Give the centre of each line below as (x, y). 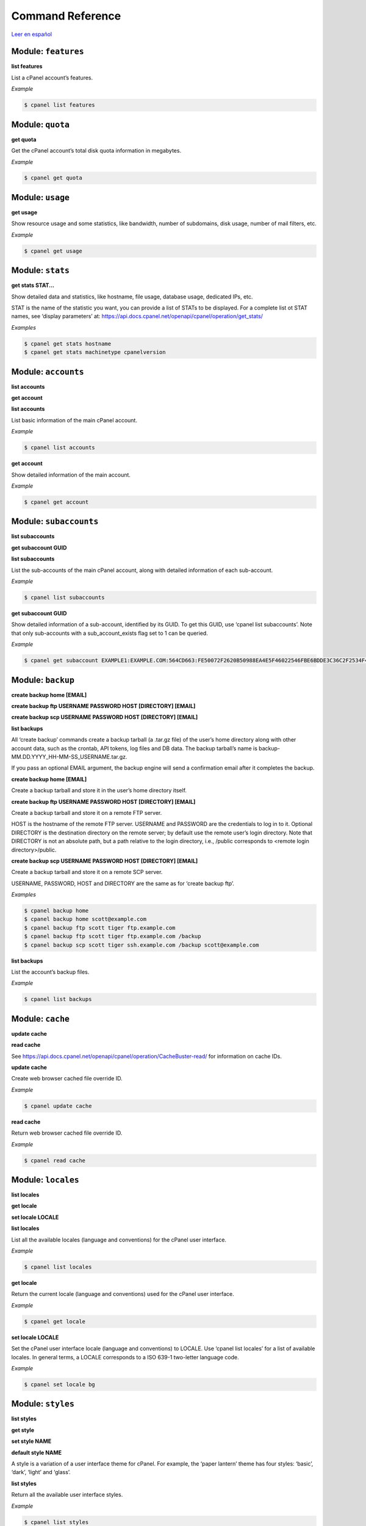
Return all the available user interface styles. (67, 1495)
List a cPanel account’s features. (52, 78)
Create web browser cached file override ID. (67, 1079)
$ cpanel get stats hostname (68, 344)
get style (23, 1430)
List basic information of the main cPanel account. (74, 420)
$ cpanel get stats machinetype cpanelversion (95, 352)
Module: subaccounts (55, 522)
